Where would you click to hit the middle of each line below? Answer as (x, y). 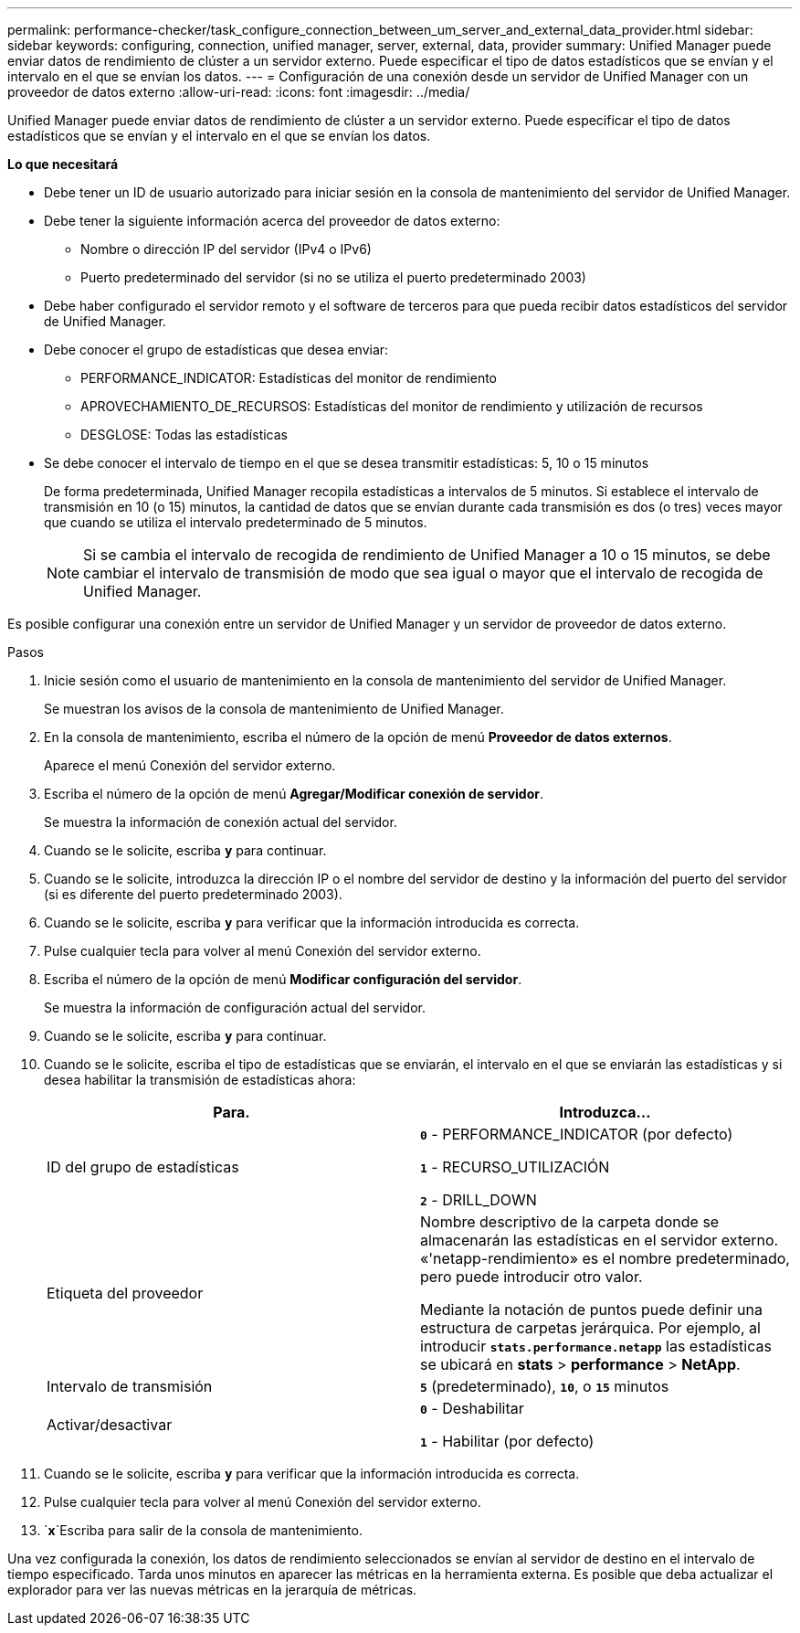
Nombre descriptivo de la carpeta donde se (570, 1222)
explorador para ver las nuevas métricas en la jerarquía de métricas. (212, 1590)
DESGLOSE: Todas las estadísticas (184, 435)
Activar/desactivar (110, 1425)
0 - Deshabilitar (472, 1408)
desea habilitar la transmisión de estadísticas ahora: (200, 1080)
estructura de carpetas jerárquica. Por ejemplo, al (590, 1328)
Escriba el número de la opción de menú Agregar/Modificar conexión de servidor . (294, 794)
